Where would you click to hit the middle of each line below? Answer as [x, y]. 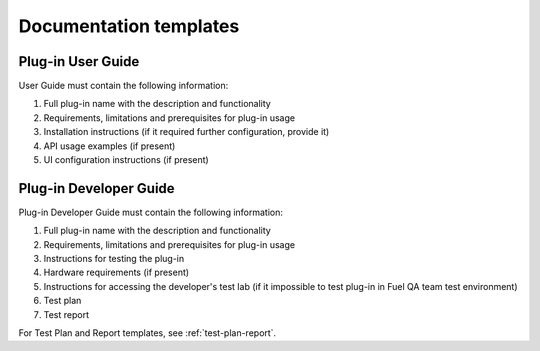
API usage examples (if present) [109, 146]
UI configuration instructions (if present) [126, 160]
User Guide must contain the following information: [123, 86]
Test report [66, 314]
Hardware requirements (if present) [116, 272]
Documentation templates [129, 26]
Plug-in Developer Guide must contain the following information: [151, 212]
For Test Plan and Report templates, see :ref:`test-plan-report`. [147, 333]
